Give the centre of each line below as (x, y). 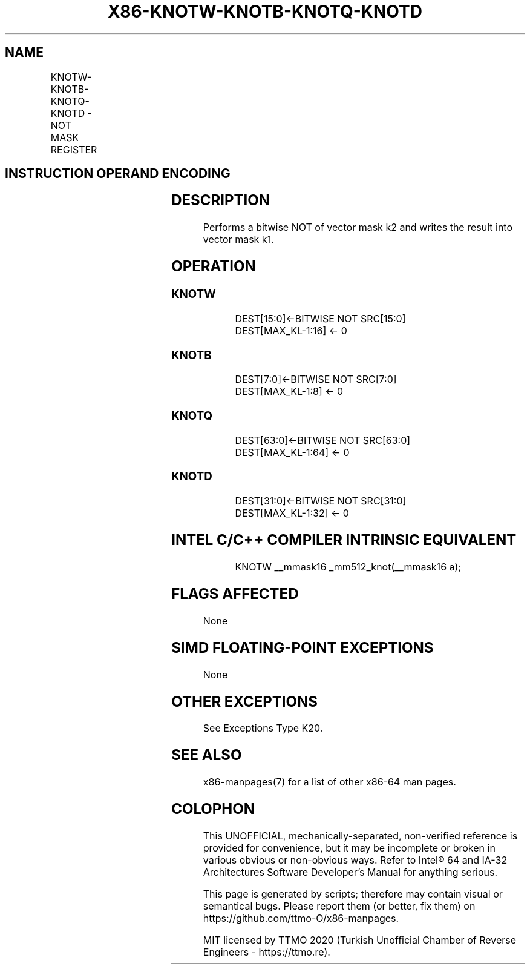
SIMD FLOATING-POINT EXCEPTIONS (303, 647)
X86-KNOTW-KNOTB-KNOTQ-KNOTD (265, 12)
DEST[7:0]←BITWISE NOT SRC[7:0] (316, 379)
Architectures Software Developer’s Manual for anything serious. (350, 872)
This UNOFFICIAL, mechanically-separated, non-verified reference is (360, 836)
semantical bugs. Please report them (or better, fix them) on (339, 906)
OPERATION (214, 266)
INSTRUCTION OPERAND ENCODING (118, 174)
